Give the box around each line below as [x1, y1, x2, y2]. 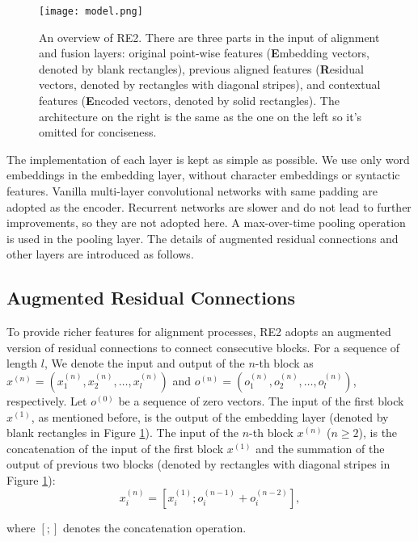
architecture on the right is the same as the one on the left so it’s [39, 107, 362, 124]
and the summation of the [255, 439, 385, 456]
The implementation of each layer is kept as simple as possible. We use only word [6, 150, 410, 167]
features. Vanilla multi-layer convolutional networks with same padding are [6, 183, 378, 199]
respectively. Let [6, 392, 87, 409]
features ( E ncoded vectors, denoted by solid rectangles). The [39, 92, 340, 109]
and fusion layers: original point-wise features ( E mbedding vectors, [39, 44, 369, 61]
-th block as [255, 355, 314, 372]
